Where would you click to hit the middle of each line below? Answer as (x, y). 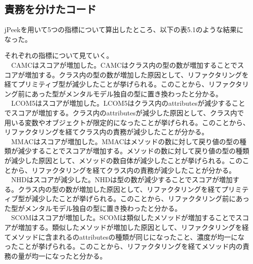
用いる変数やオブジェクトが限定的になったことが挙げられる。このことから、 (127, 122)
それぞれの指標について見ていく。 (59, 55)
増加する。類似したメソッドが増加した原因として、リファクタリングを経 (133, 227)
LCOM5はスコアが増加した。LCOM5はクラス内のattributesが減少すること (128, 103)
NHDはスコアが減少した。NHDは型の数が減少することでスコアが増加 (122, 179)
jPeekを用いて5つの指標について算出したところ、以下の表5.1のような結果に (124, 29)
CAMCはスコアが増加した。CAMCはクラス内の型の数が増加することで (124, 65)
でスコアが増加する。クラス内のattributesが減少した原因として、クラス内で (124, 112)
